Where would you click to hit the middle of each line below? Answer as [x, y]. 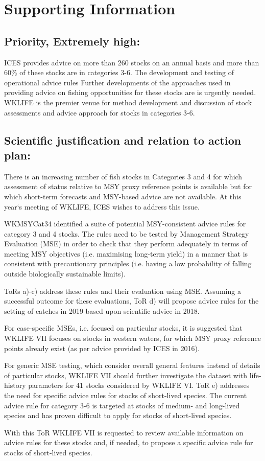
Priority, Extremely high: [72, 41]
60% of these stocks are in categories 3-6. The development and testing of [119, 72]
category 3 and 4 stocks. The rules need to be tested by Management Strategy [127, 233]
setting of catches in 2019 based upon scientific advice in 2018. [102, 310]
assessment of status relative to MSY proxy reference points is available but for [128, 186]
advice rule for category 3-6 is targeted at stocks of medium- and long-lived [122, 405]
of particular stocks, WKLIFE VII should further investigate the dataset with [126, 375]
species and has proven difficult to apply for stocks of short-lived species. [118, 415]
